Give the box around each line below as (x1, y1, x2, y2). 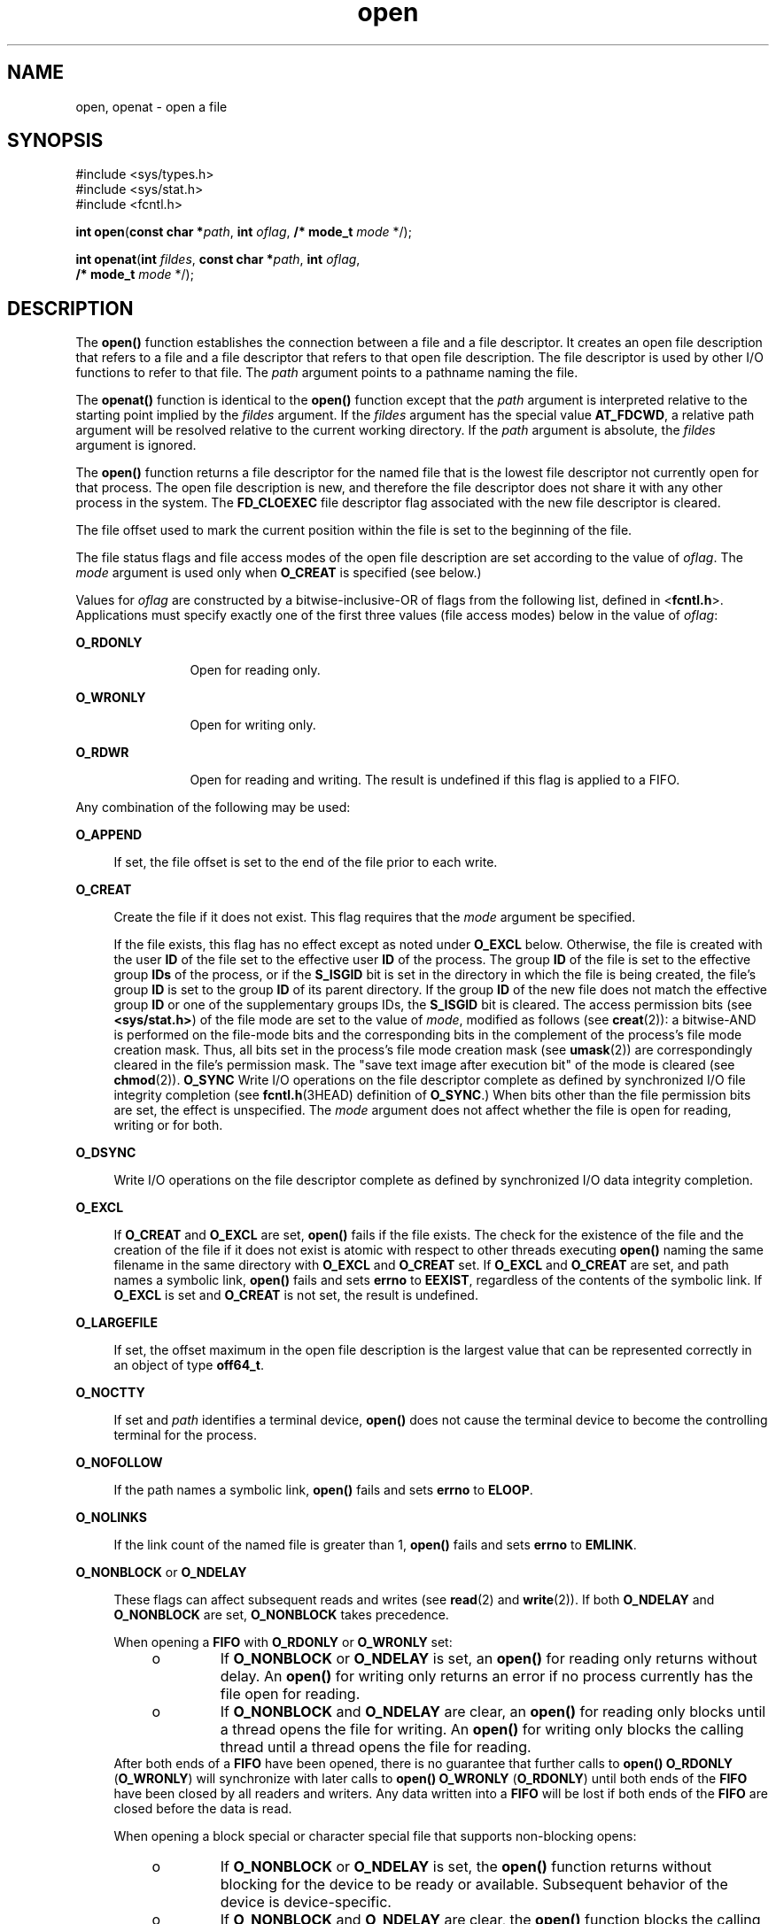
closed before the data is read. (113, 1801, 292, 1817)
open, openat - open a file (75, 98, 228, 114)
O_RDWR (75, 745, 129, 761)
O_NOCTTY (75, 1385, 145, 1401)
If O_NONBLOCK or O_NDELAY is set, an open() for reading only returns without (220, 1650, 757, 1668)
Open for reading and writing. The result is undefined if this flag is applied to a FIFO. (190, 772, 680, 788)
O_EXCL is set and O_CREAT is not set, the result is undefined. (113, 1287, 478, 1303)
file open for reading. (220, 1685, 361, 1704)
